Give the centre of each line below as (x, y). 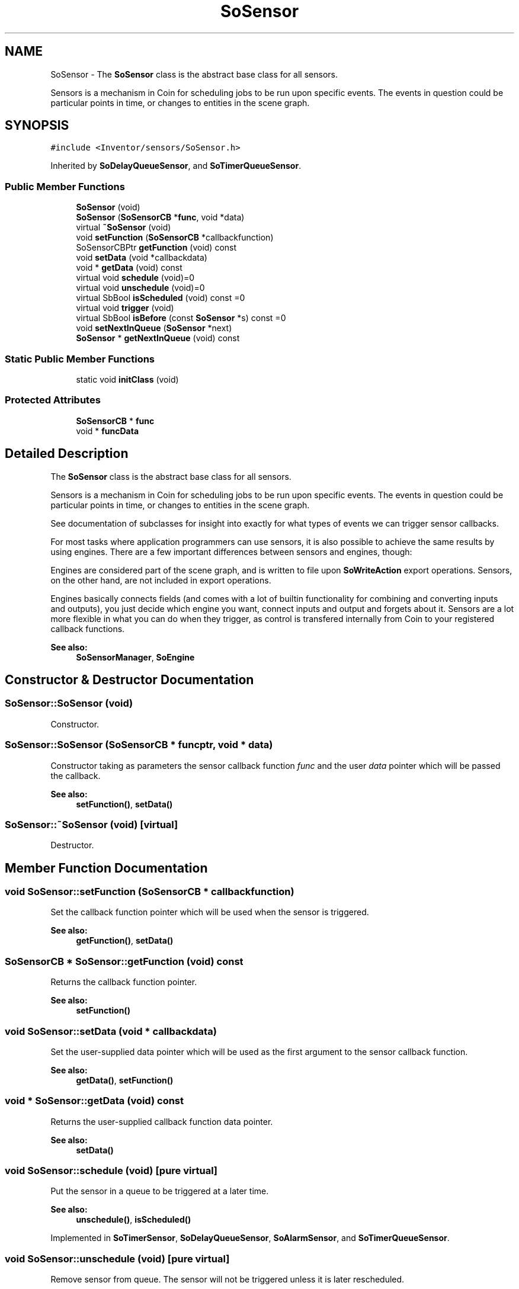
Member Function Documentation (106, 868)
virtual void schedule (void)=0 (135, 278)
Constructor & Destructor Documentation (129, 679)
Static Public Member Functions (80, 359)
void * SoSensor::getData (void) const (94, 1101)
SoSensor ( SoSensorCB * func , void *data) (160, 217)
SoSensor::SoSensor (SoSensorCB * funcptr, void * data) (139, 745)
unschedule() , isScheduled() (134, 1220)
